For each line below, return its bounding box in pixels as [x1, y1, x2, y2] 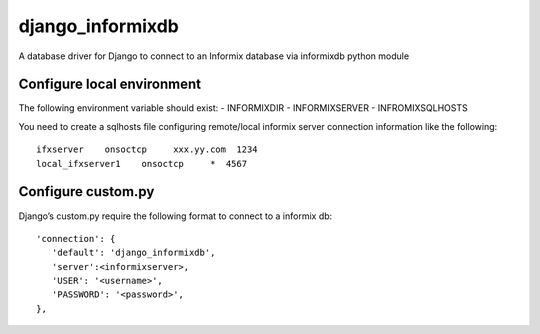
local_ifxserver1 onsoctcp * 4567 [36, 158, 248, 169]
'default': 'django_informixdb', [51, 247, 216, 259]
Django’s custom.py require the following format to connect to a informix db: [18, 210, 333, 222]
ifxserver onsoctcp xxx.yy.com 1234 [36, 144, 259, 155]
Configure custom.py [18, 183, 155, 200]
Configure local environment [18, 76, 202, 93]
